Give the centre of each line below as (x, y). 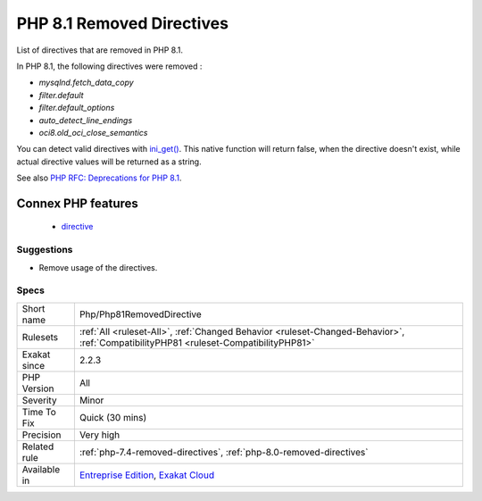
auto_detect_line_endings (86, 120)
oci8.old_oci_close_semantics (93, 132)
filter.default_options (77, 108)
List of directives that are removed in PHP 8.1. (100, 50)
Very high (100, 435)
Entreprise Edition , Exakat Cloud (146, 475)
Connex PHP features (77, 203)
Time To (39, 412)
